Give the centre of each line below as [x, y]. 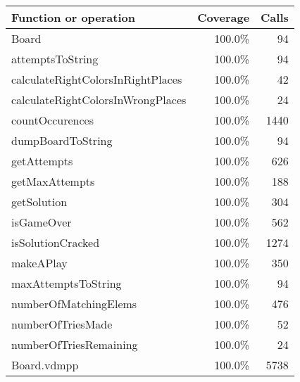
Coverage [224, 17]
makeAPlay [39, 263]
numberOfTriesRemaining [75, 344]
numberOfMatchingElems [74, 304]
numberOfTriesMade [62, 324]
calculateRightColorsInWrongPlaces [99, 100]
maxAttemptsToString [67, 283]
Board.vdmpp [45, 365]
